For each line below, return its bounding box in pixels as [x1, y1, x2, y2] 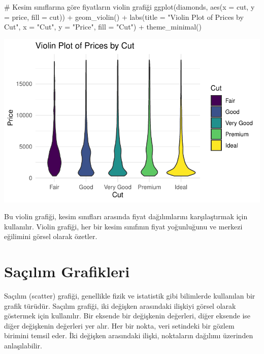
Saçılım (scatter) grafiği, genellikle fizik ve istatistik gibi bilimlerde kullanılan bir [4, 290, 255, 301]
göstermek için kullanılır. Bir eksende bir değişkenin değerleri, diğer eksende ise [4, 310, 251, 321]
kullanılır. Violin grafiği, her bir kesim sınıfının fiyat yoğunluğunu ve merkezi [4, 221, 243, 231]
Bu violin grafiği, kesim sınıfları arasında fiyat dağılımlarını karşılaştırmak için [4, 211, 248, 222]
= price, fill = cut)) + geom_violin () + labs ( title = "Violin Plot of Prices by [4, 11, 244, 22]
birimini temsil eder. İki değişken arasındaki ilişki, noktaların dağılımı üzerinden [4, 330, 253, 341]
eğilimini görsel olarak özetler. [4, 231, 97, 242]
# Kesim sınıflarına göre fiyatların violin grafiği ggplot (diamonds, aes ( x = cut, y [4, 2, 255, 12]
